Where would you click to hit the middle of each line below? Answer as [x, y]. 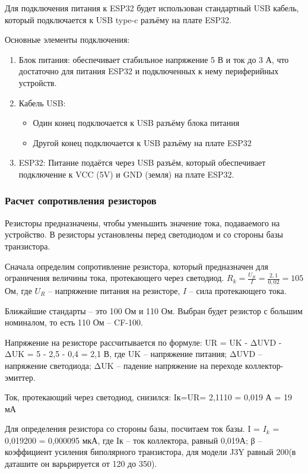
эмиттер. [20, 377]
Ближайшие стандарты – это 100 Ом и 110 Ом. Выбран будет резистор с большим [154, 310]
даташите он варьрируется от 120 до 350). [81, 464]
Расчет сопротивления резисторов [81, 200]
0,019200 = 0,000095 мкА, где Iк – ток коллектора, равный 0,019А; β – [134, 440]
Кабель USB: [42, 102]
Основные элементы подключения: [67, 39]
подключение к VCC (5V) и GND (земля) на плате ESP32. [126, 174]
